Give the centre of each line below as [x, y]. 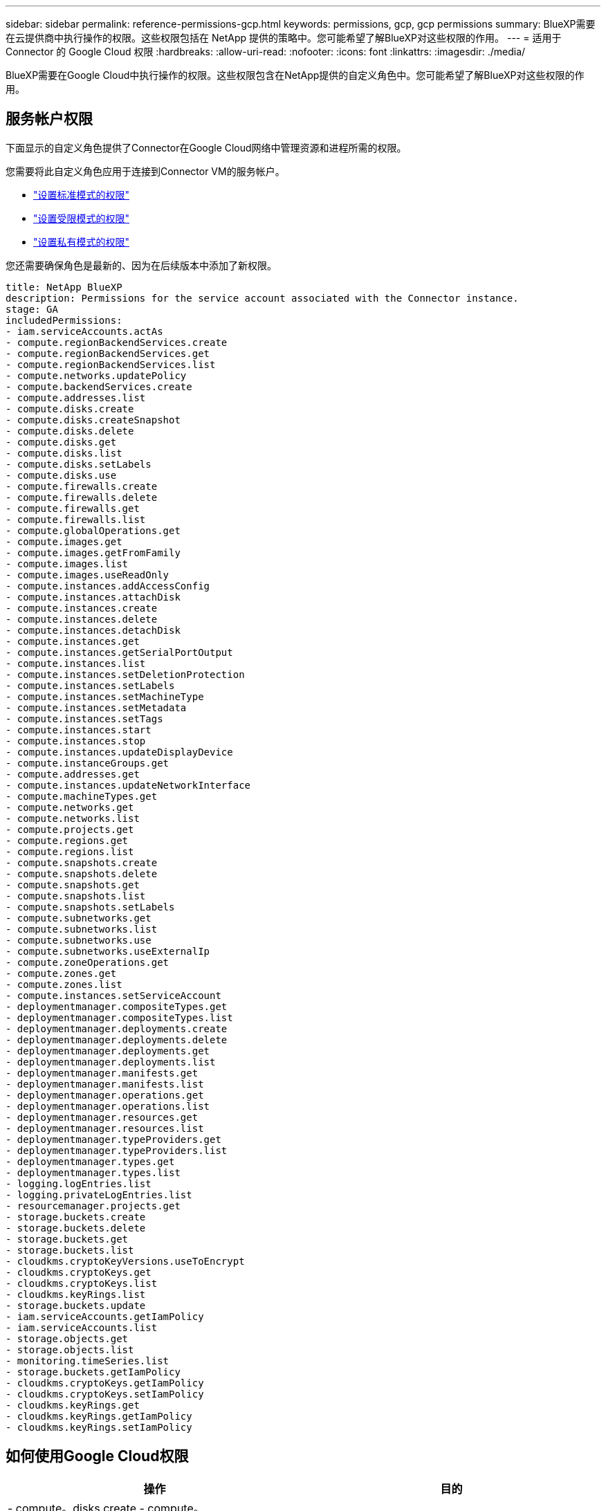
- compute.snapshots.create [82, 862]
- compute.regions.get [67, 840]
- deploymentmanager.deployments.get [108, 1051]
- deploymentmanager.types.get [90, 1161]
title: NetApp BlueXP [64, 287]
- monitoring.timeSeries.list [88, 1361]
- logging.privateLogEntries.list [99, 1194]
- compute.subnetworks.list [82, 929]
